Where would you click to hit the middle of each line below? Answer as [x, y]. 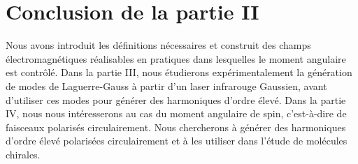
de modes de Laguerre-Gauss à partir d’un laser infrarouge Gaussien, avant [166, 85]
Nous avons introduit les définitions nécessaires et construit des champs [158, 45]
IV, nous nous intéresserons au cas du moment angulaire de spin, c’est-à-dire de [176, 113]
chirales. [23, 154]
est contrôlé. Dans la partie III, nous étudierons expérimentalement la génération [179, 72]
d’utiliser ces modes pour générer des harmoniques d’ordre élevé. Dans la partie [176, 99]
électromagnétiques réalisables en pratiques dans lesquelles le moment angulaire [176, 58]
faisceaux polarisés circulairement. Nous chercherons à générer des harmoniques [176, 127]
